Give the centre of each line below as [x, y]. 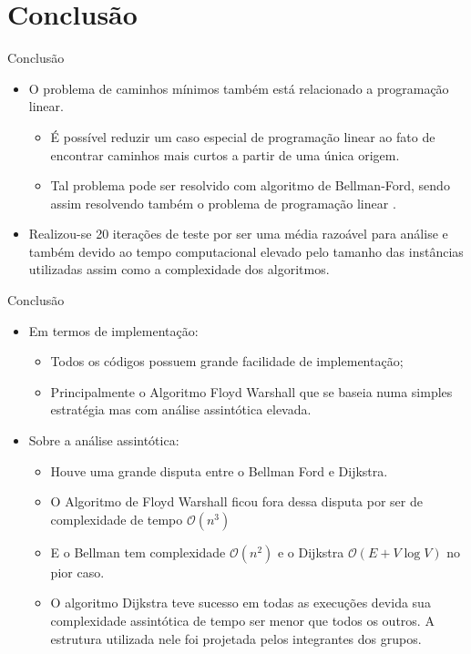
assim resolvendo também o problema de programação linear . [223, 203]
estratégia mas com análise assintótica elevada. [181, 409]
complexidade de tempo [117, 519]
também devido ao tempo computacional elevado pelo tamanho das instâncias [246, 251]
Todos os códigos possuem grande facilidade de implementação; [227, 361]
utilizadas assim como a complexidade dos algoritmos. [179, 269]
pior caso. [77, 572]
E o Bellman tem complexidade [138, 552]
